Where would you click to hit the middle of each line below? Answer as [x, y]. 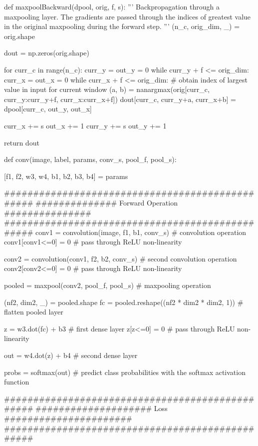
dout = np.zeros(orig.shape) [47, 53]
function [17, 382]
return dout [22, 142]
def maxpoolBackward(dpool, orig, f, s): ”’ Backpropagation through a [112, 6]
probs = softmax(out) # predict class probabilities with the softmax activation [125, 372]
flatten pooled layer [34, 312]
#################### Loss [101, 408]
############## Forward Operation [106, 202]
